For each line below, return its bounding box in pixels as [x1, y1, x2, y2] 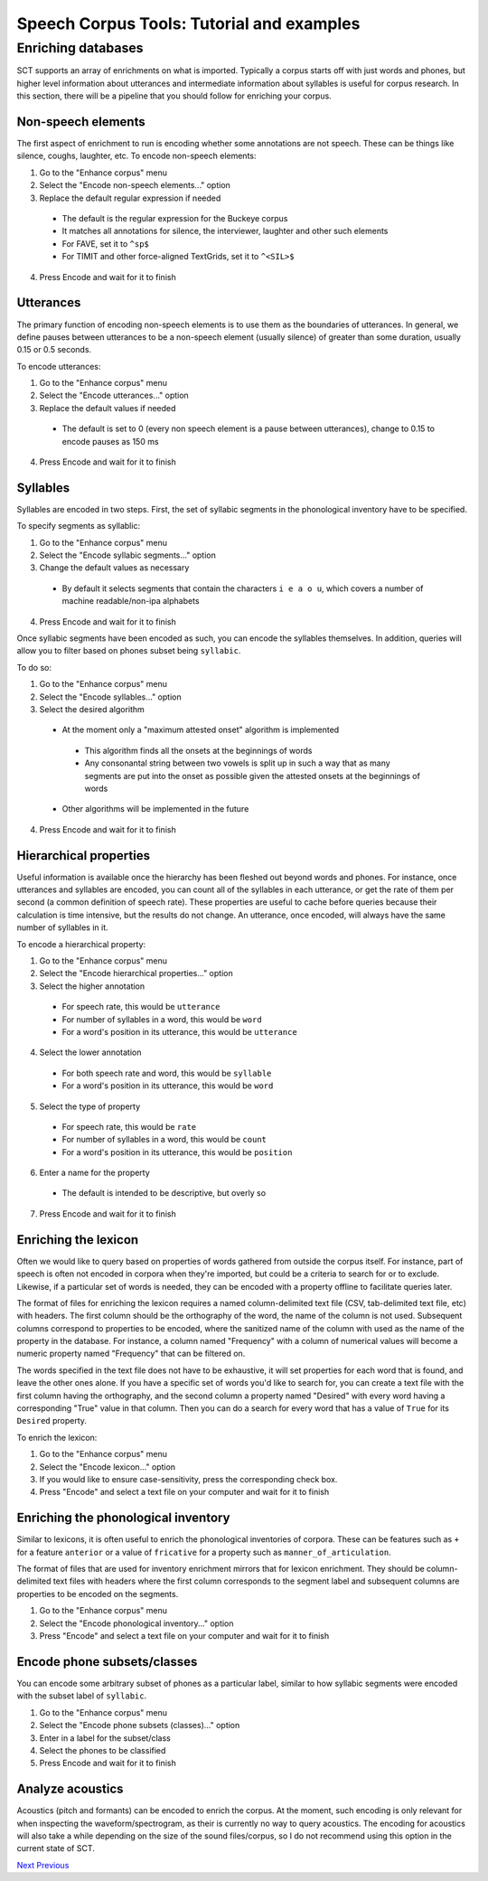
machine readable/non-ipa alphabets [61, 596, 200, 607]
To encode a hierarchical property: [16, 938, 146, 949]
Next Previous [16, 1859, 70, 1870]
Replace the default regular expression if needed [39, 193, 221, 203]
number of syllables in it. [16, 922, 108, 933]
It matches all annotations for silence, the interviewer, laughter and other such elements [61, 226, 389, 237]
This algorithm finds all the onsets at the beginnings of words [84, 745, 313, 756]
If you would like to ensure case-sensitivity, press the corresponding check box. [39, 1474, 338, 1484]
